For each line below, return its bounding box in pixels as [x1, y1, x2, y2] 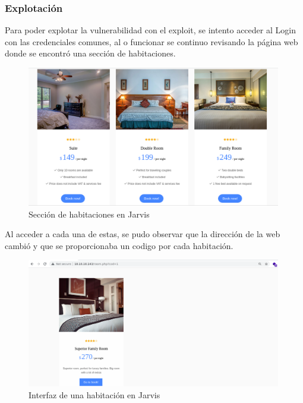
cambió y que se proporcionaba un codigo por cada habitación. [5, 239, 233, 251]
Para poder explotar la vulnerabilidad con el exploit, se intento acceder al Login [5, 24, 296, 36]
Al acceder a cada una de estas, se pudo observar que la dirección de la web [5, 228, 280, 240]
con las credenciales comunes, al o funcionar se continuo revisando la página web [5, 35, 298, 48]
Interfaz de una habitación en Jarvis [29, 388, 160, 401]
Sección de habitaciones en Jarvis [29, 207, 150, 220]
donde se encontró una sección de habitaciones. [5, 47, 176, 59]
